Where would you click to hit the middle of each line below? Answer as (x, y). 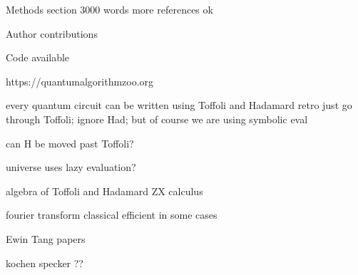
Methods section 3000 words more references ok (109, 9)
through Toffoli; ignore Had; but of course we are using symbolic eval (157, 119)
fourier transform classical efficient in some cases (112, 215)
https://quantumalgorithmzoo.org (80, 81)
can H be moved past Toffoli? (70, 143)
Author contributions (52, 33)
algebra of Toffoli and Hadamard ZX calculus (104, 191)
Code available (38, 57)
